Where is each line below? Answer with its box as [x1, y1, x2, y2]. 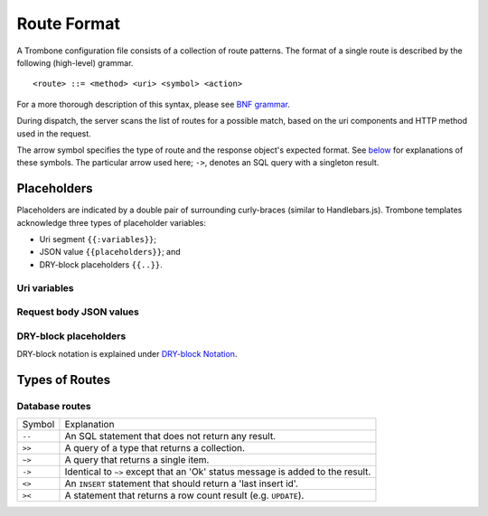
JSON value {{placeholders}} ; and [39, 247, 181, 258]
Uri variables [16, 281, 74, 294]
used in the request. [16, 127, 92, 139]
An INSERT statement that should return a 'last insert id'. [64, 477, 298, 490]
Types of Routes [16, 371, 111, 388]
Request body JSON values [16, 305, 140, 318]
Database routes [16, 399, 91, 412]
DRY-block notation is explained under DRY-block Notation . [16, 349, 238, 360]
